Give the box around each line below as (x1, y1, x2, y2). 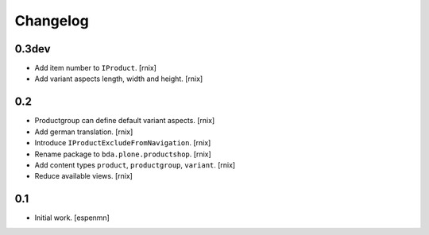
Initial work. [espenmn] (34, 213, 110, 222)
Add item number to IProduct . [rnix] (34, 64, 157, 73)
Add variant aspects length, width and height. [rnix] (34, 74, 203, 83)
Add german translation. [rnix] (34, 127, 133, 137)
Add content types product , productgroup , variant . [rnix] (34, 160, 236, 170)
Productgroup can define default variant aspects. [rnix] (34, 116, 215, 125)
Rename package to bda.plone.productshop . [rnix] (34, 149, 212, 159)
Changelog (14, 12, 89, 29)
